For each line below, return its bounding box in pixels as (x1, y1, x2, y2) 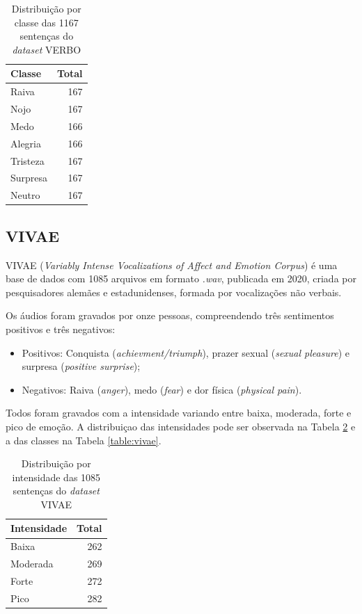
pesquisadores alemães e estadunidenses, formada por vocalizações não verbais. (6, 284, 342, 299)
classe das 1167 (14, 15, 79, 29)
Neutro (10, 188, 40, 202)
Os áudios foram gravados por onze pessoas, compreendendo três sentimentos (6, 308, 334, 323)
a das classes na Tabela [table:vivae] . (6, 433, 162, 447)
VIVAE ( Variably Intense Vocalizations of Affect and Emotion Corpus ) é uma (6, 257, 338, 272)
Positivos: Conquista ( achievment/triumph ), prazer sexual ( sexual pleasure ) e (22, 345, 349, 359)
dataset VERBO (12, 42, 81, 56)
